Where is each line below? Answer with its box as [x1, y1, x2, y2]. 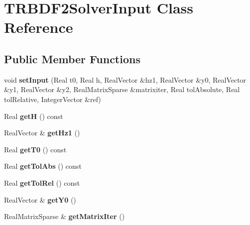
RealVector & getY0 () [4, 194, 76, 205]
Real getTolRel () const [4, 177, 80, 188]
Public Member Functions [4, 51, 140, 66]
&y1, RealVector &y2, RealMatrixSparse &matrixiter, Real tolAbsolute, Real [4, 84, 240, 95]
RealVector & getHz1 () [4, 127, 80, 138]
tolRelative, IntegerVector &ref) [4, 94, 101, 104]
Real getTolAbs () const [4, 161, 82, 171]
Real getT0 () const [4, 144, 67, 154]
